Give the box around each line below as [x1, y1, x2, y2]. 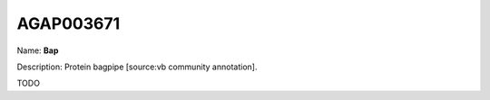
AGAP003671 [16, 14, 121, 33]
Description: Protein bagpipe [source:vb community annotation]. [16, 61, 258, 72]
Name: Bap [16, 45, 59, 56]
